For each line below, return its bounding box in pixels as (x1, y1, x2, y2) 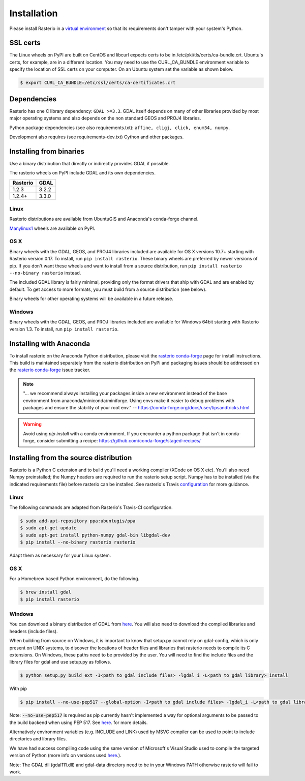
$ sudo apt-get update (20, 525, 77, 531)
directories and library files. (9, 736, 67, 742)
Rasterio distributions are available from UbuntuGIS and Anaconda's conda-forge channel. (9, 216, 199, 222)
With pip (9, 685, 27, 692)
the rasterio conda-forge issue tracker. (9, 367, 90, 373)
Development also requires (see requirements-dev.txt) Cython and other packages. (9, 134, 184, 140)
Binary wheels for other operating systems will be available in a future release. (9, 295, 174, 302)
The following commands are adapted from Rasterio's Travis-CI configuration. (9, 504, 173, 510)
